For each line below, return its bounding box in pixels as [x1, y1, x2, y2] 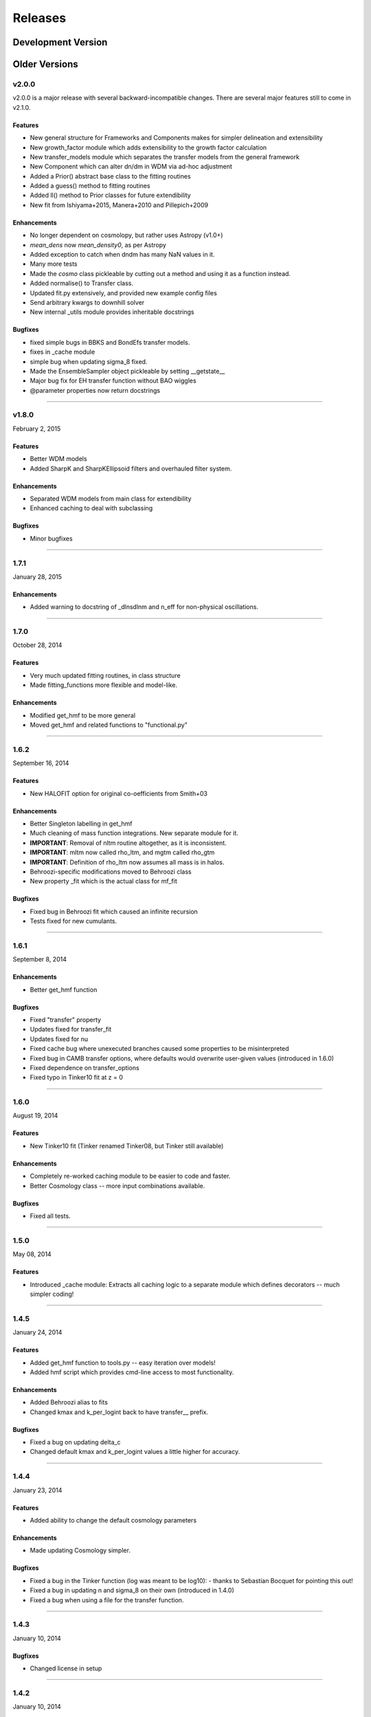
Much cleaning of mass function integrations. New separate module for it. [30, 829, 238, 837]
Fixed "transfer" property [30, 1016, 102, 1023]
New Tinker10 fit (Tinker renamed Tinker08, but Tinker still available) [30, 1141, 224, 1150]
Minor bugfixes [30, 534, 73, 543]
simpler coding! [30, 1290, 74, 1298]
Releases [12, 10, 67, 25]
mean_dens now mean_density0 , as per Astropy [30, 240, 166, 249]
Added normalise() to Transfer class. [30, 279, 134, 288]
